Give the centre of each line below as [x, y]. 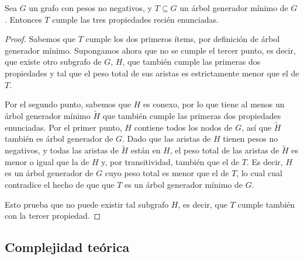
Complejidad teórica [67, 247]
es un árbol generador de [49, 173]
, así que [257, 127]
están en [146, 150]
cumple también [266, 204]
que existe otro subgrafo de [53, 62]
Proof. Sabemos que [40, 39]
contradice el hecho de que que [60, 184]
